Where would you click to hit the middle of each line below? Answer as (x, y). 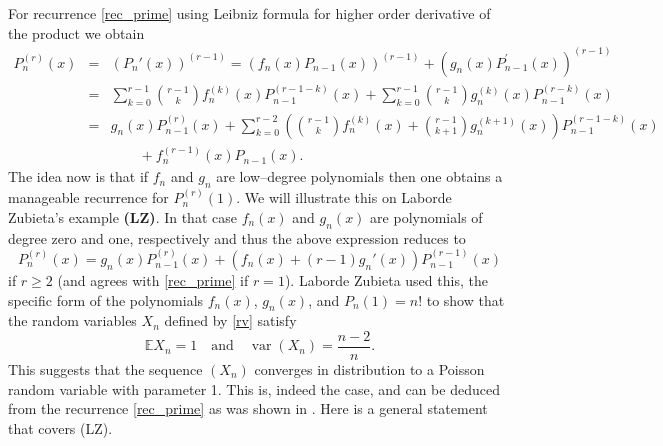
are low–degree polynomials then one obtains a (359, 176)
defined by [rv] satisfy (230, 320)
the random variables (72, 320)
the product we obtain (76, 32)
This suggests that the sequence (105, 368)
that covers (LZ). (60, 427)
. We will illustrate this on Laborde (344, 197)
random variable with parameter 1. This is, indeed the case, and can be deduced (254, 388)
